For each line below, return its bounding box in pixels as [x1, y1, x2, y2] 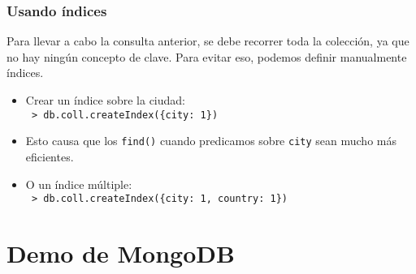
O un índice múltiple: [25, 175, 132, 192]
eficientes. [25, 148, 74, 165]
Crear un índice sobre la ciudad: [25, 92, 186, 108]
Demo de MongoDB [6, 236, 235, 269]
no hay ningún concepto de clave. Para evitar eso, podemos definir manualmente [6, 48, 407, 65]
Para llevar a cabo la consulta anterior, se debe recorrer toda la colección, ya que [6, 32, 409, 49]
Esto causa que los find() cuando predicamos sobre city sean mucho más [25, 132, 396, 149]
